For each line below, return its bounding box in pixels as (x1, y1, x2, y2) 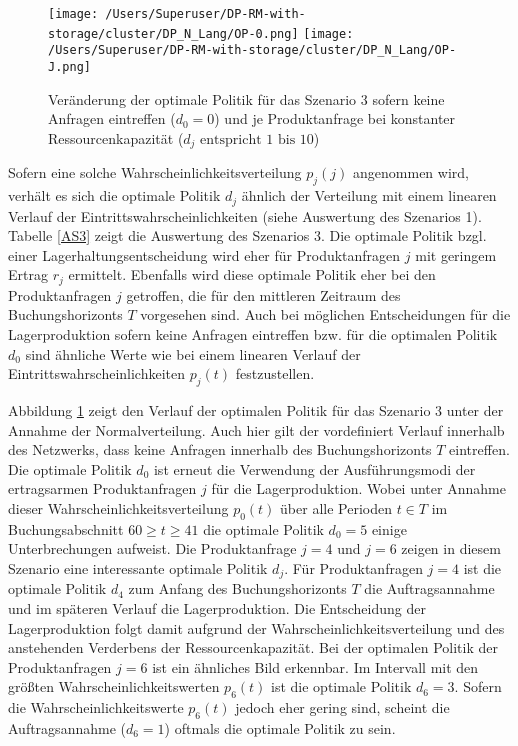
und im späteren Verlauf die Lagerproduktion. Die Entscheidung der (8, 597, 426, 618)
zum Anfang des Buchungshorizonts (128, 578, 347, 599)
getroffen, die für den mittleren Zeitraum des (126, 284, 401, 305)
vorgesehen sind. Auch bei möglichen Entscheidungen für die (140, 304, 511, 325)
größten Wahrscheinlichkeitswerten (8, 676, 220, 697)
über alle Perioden (280, 497, 392, 518)
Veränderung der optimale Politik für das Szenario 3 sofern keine (48, 88, 445, 109)
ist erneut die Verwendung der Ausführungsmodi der (153, 458, 476, 479)
